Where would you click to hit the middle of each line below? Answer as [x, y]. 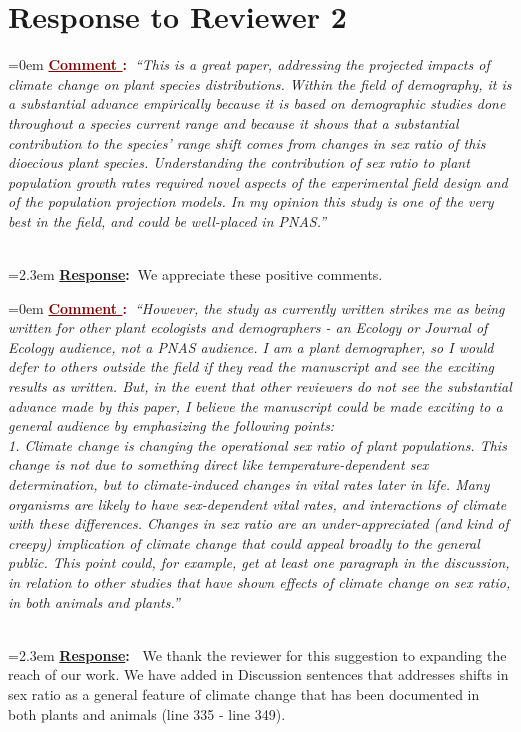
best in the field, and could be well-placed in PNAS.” [167, 220]
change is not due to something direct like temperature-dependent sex [218, 464]
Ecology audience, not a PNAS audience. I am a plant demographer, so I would [251, 346]
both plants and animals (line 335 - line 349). [147, 713]
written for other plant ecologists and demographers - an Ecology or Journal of [248, 327]
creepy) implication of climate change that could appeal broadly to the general [244, 542]
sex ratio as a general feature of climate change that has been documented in [244, 693]
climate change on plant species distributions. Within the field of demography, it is [260, 83]
